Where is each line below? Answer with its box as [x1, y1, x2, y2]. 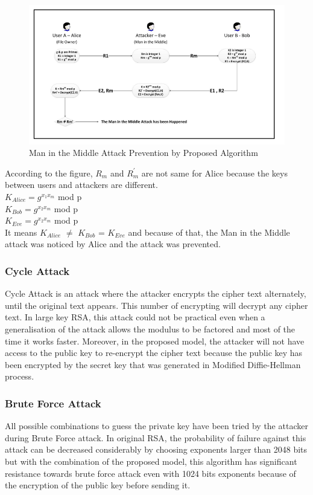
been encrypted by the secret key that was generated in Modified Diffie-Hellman [5, 358, 301, 370]
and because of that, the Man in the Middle [128, 225, 290, 238]
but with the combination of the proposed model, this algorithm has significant [5, 455, 297, 467]
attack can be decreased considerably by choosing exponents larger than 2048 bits [5, 443, 308, 456]
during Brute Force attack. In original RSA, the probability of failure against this [5, 431, 306, 444]
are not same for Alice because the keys [141, 166, 288, 179]
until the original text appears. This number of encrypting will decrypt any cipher [5, 299, 308, 311]
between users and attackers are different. [5, 178, 158, 191]
